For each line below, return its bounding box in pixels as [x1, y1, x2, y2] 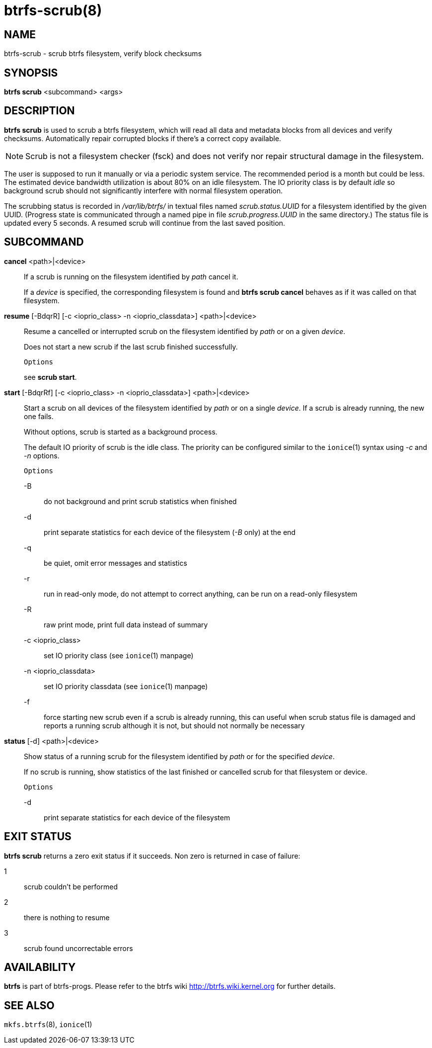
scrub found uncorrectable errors [24, 944, 133, 953]
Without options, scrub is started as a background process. [24, 427, 217, 436]
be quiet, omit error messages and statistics [44, 558, 187, 567]
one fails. [24, 412, 54, 421]
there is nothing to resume [24, 913, 110, 922]
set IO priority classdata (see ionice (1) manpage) [44, 682, 208, 691]
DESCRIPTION [4, 104, 75, 117]
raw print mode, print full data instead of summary [44, 620, 208, 629]
